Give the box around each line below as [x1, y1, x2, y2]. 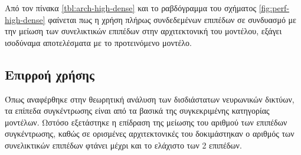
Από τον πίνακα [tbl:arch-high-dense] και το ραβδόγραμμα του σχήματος [5, 2, 256, 14]
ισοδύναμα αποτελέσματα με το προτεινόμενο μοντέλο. [5, 36, 192, 48]
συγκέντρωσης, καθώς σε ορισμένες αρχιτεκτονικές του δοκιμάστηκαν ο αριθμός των [5, 127, 295, 140]
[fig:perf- [259, 2, 290, 14]
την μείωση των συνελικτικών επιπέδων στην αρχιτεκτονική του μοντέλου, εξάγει [5, 25, 282, 37]
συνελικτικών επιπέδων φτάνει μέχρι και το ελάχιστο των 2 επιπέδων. [5, 138, 242, 151]
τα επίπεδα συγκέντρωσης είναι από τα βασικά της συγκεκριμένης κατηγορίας [5, 104, 270, 117]
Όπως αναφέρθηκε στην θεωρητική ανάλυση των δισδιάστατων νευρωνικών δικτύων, [5, 93, 295, 105]
